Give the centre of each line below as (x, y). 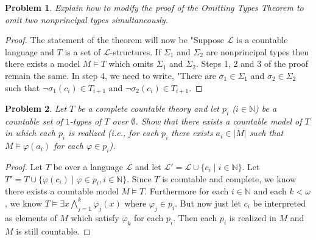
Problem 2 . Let (36, 108)
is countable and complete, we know (229, 178)
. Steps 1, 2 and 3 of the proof (252, 63)
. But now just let (208, 203)
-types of (86, 121)
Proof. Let (24, 166)
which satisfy (95, 217)
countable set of (34, 121)
